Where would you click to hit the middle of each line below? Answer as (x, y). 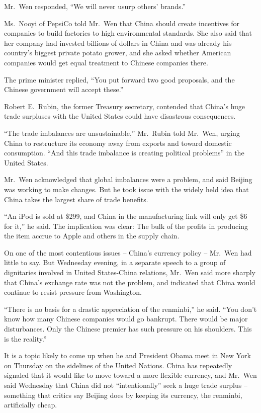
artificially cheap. (31, 405)
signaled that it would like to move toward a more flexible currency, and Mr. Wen (130, 375)
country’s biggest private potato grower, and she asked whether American (118, 53)
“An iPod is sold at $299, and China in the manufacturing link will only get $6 (126, 216)
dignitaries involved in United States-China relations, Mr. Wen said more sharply (130, 272)
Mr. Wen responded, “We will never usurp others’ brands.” (95, 6)
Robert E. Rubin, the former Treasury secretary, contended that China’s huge (125, 106)
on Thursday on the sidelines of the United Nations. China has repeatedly (118, 365)
